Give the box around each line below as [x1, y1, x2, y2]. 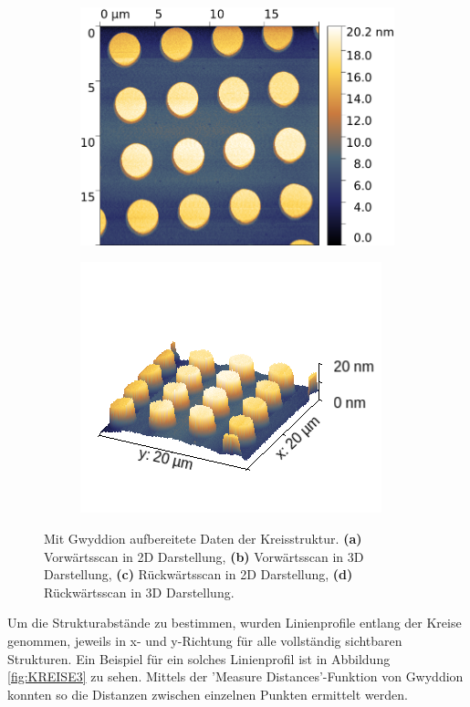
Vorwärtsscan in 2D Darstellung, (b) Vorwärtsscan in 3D [44, 546, 364, 566]
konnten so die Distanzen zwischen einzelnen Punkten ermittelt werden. [7, 684, 408, 703]
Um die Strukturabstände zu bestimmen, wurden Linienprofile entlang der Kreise [7, 613, 462, 632]
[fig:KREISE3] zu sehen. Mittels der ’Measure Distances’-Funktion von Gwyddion [7, 667, 464, 686]
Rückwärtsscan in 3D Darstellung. [44, 582, 235, 601]
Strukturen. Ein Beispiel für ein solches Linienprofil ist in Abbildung [7, 649, 391, 668]
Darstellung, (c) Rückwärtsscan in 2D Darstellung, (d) [44, 565, 353, 584]
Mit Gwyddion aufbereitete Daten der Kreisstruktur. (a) [44, 528, 362, 547]
